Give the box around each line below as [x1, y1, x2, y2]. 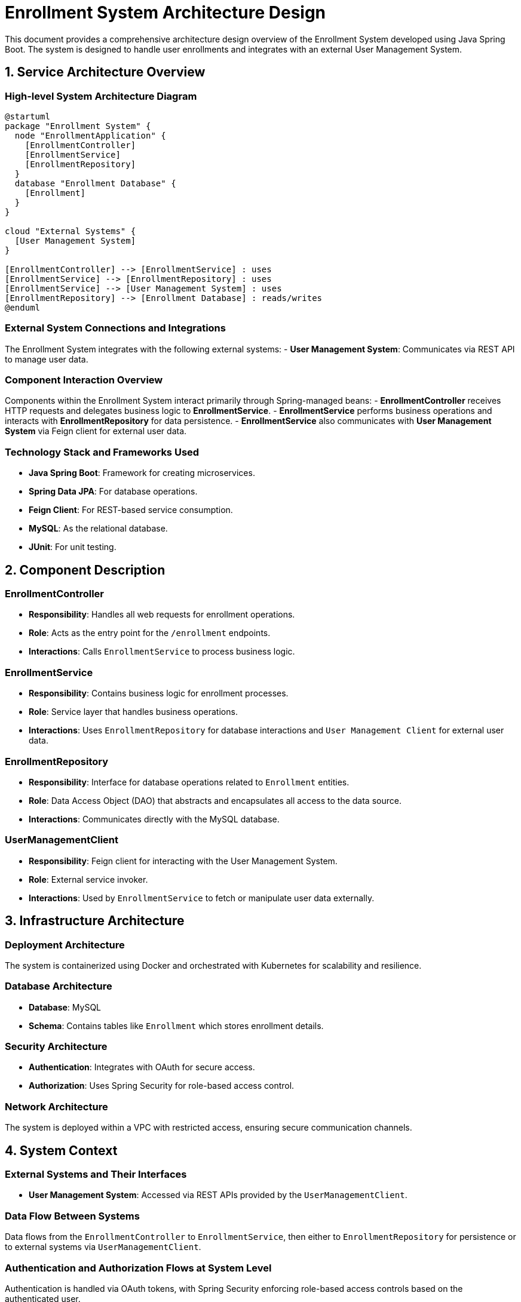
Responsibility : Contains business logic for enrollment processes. [29, 688, 289, 699]
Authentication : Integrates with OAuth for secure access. [29, 1062, 255, 1073]
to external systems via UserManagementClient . [5, 1242, 201, 1252]
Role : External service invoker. [29, 874, 148, 885]
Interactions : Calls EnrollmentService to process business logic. [29, 646, 295, 657]
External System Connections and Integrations [5, 322, 226, 334]
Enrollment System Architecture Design [5, 2, 326, 23]
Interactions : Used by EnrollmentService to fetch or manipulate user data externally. [29, 892, 375, 903]
